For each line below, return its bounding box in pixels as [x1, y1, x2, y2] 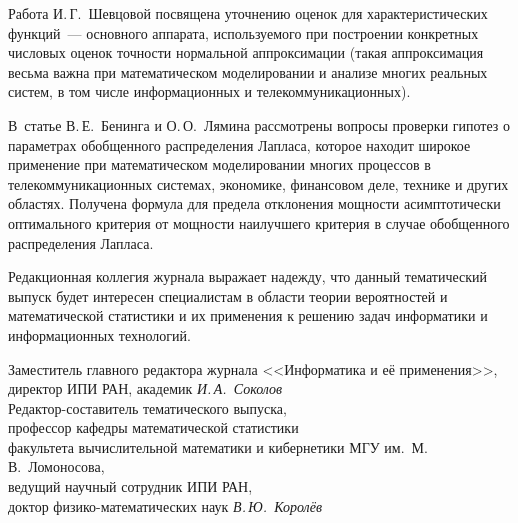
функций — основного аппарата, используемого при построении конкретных [8, 22, 479, 43]
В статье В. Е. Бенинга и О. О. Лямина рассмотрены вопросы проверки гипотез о [8, 114, 511, 135]
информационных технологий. [8, 324, 191, 345]
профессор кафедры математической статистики [8, 417, 299, 438]
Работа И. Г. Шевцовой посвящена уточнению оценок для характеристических [8, 3, 488, 23]
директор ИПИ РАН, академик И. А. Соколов [8, 378, 283, 399]
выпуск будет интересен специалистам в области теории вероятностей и [8, 285, 448, 306]
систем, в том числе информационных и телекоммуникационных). [8, 81, 411, 102]
